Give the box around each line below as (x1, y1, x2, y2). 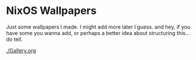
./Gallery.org (6, 47, 36, 54)
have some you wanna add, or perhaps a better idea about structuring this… (6, 29, 190, 36)
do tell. (6, 36, 23, 43)
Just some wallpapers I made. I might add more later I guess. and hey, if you (6, 23, 191, 30)
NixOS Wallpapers (6, 4, 97, 17)
